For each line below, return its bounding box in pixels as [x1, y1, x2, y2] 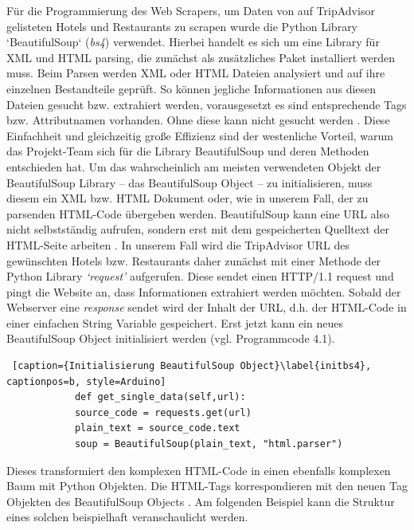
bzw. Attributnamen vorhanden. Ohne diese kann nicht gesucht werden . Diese [6, 112, 390, 128]
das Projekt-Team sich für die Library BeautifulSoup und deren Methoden [6, 143, 369, 159]
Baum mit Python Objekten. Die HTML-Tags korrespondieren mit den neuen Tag [6, 477, 408, 494]
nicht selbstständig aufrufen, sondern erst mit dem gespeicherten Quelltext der [6, 221, 389, 238]
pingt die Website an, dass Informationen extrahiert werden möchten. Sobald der [6, 283, 401, 300]
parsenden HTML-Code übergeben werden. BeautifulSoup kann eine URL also [6, 205, 389, 222]
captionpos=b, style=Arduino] [6, 375, 166, 387]
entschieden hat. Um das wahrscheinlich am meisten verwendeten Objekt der [6, 158, 381, 175]
